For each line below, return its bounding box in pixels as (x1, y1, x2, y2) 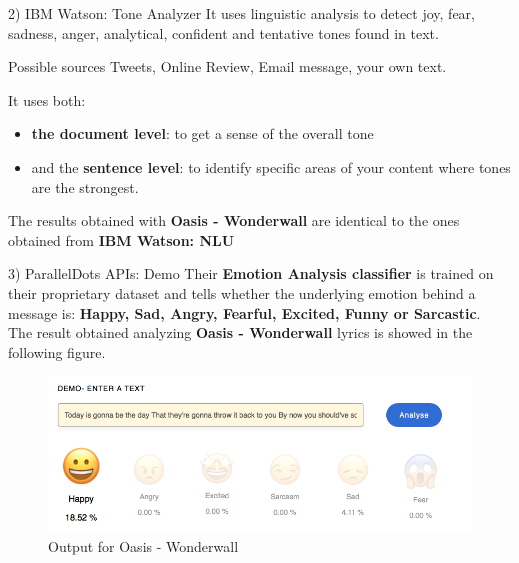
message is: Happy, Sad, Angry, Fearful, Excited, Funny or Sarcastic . (8, 302, 481, 323)
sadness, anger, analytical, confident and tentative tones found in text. (8, 22, 439, 43)
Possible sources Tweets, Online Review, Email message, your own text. (8, 56, 447, 77)
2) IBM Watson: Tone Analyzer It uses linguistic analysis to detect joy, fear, (8, 3, 476, 23)
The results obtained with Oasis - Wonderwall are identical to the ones (8, 210, 460, 231)
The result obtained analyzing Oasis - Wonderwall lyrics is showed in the (8, 322, 473, 343)
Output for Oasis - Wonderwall (48, 535, 239, 556)
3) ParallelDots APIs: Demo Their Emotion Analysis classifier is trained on (8, 263, 494, 284)
